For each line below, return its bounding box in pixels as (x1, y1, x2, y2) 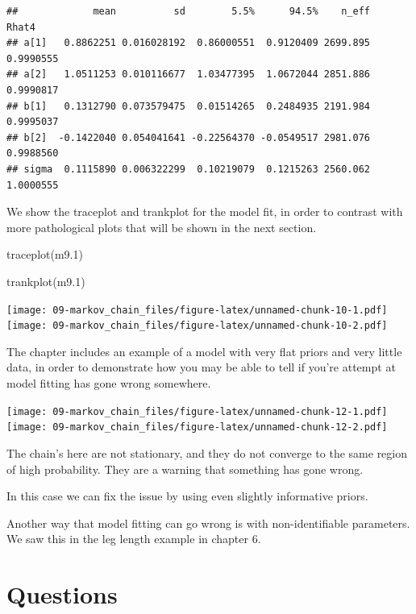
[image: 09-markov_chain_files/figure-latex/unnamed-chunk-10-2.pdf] (6, 320, 388, 332)
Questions (6, 578, 118, 611)
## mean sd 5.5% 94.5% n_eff (6, 6, 371, 17)
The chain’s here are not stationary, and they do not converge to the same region (6, 444, 408, 461)
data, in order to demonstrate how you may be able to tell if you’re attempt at (6, 359, 396, 375)
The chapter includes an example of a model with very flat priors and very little (6, 342, 402, 359)
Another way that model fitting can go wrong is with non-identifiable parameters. (6, 514, 410, 531)
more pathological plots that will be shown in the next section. (6, 218, 317, 235)
